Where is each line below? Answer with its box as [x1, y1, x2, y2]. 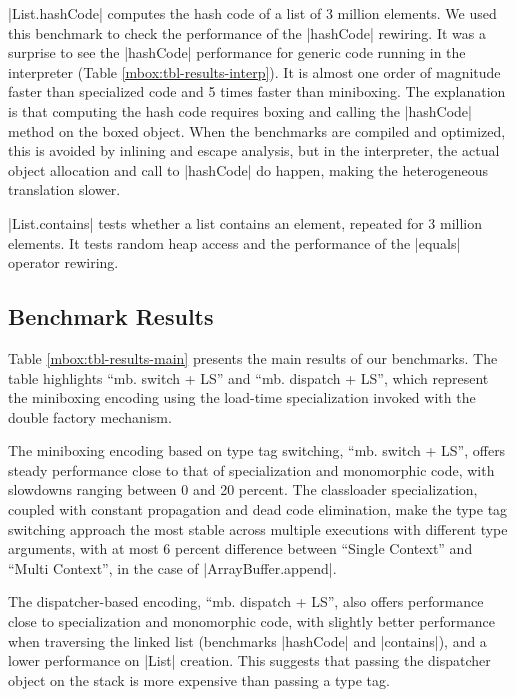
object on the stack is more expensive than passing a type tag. [8, 669, 390, 690]
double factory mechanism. [8, 406, 172, 427]
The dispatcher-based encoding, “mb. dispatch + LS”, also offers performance [8, 591, 484, 612]
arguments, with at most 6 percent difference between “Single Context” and [8, 538, 473, 559]
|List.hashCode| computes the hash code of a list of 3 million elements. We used [8, 3, 497, 23]
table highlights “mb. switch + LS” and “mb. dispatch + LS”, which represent [8, 367, 489, 388]
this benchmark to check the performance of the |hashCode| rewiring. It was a [8, 22, 486, 43]
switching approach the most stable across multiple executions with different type [8, 518, 508, 539]
